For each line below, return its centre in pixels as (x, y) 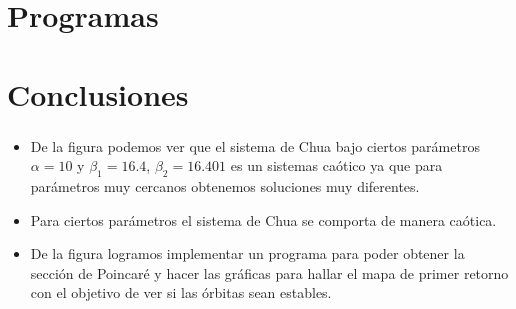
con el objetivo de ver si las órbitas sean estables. (181, 292)
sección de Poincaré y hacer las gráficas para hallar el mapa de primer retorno (269, 272)
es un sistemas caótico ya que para (336, 165)
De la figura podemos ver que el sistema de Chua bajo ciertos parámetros (255, 145)
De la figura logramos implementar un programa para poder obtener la (247, 253)
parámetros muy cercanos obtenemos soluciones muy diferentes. (225, 186)
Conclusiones (98, 93)
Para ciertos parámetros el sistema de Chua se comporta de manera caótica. (263, 219)
